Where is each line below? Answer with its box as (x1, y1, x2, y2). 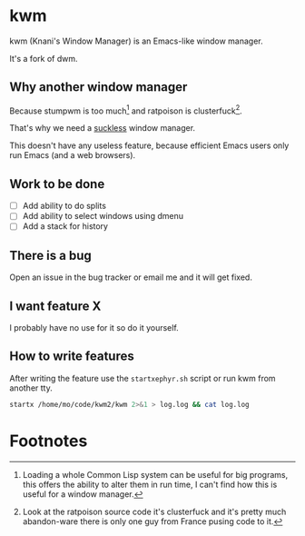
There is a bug (9, 247, 93, 263)
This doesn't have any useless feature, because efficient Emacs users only (9, 140, 290, 151)
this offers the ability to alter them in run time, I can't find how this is (22, 479, 278, 490)
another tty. (9, 382, 53, 393)
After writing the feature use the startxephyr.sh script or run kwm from (9, 372, 276, 383)
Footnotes (9, 431, 88, 451)
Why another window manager (9, 79, 188, 95)
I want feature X (9, 298, 102, 313)
